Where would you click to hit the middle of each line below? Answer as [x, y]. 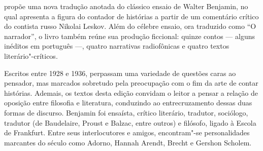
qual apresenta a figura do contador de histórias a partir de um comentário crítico [131, 16]
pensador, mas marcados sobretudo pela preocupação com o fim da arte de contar [131, 83]
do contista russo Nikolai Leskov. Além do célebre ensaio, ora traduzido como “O [130, 26]
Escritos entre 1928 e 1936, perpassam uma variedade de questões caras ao [120, 73]
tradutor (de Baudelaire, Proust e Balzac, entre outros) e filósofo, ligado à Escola [130, 122]
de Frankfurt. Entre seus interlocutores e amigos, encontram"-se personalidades [127, 133]
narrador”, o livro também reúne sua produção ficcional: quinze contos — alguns [129, 36]
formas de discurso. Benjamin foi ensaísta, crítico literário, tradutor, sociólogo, [126, 112]
